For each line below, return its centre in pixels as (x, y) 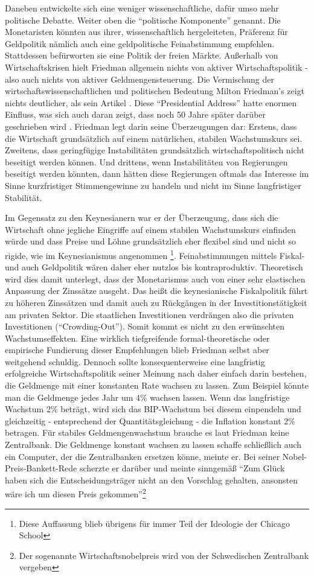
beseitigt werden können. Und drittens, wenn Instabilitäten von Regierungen (146, 161)
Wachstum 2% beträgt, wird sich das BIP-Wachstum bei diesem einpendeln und (153, 409)
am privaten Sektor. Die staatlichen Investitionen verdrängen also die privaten (149, 314)
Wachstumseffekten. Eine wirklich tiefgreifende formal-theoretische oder (137, 338)
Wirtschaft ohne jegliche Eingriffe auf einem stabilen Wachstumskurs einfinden (150, 229)
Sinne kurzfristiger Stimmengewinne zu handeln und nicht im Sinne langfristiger (153, 185)
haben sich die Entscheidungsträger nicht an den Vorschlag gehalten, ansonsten (151, 480)
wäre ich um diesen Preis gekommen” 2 (75, 493)
